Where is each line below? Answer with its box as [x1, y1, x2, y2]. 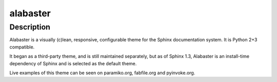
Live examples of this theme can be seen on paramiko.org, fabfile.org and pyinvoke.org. [9, 69, 195, 76]
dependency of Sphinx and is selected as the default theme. [9, 60, 137, 66]
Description [9, 22, 51, 32]
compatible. [9, 44, 35, 50]
